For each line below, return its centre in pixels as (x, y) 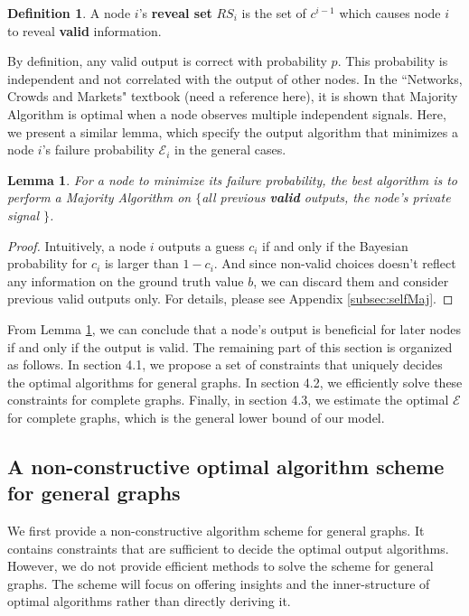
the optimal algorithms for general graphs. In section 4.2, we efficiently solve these (235, 382)
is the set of (274, 13)
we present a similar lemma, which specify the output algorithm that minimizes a (233, 131)
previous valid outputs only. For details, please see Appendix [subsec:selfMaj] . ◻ (230, 299)
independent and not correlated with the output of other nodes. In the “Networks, (235, 78)
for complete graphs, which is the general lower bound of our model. (196, 417)
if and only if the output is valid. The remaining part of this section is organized (230, 346)
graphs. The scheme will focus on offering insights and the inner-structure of (219, 583)
